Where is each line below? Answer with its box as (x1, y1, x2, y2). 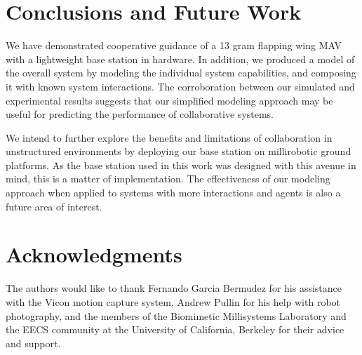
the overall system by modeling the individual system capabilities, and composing (6, 65, 356, 80)
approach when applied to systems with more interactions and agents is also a (6, 185, 341, 200)
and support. (6, 335, 61, 350)
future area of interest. (6, 199, 102, 213)
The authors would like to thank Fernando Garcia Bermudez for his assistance (6, 281, 342, 295)
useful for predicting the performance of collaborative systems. (6, 107, 274, 121)
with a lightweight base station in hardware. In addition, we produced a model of (6, 51, 355, 66)
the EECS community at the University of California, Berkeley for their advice (6, 322, 344, 337)
